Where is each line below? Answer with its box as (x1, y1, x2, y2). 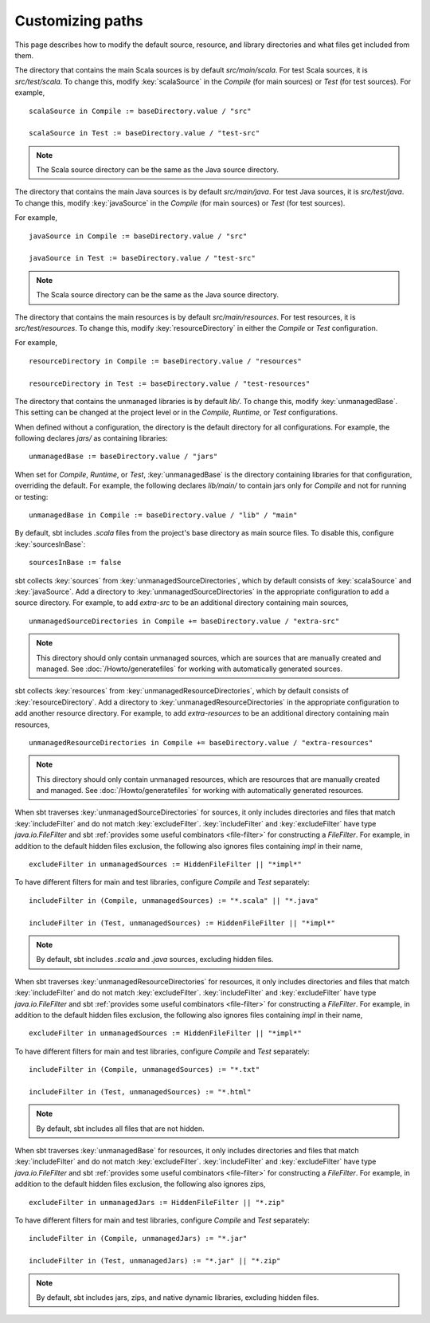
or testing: (14, 492, 49, 501)
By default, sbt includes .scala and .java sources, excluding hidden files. (36, 955, 274, 964)
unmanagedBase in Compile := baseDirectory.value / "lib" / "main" (29, 511, 298, 520)
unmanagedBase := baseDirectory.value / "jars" (29, 452, 218, 461)
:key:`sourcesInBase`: (14, 539, 86, 549)
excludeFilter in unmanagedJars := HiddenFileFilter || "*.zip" (29, 1198, 286, 1207)
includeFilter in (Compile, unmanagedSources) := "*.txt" (29, 1065, 260, 1074)
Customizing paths (14, 12, 143, 29)
